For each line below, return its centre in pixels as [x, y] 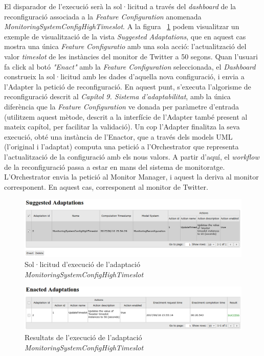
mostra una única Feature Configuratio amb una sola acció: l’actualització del [125, 46]
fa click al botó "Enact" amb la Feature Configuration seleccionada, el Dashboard [130, 66]
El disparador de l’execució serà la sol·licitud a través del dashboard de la [120, 6]
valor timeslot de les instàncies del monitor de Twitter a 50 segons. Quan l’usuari [131, 56]
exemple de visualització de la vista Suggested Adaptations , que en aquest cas [125, 36]
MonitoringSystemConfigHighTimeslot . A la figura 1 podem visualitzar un [122, 26]
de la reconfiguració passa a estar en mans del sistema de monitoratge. [115, 166]
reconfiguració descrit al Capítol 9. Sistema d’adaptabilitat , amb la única [117, 96]
